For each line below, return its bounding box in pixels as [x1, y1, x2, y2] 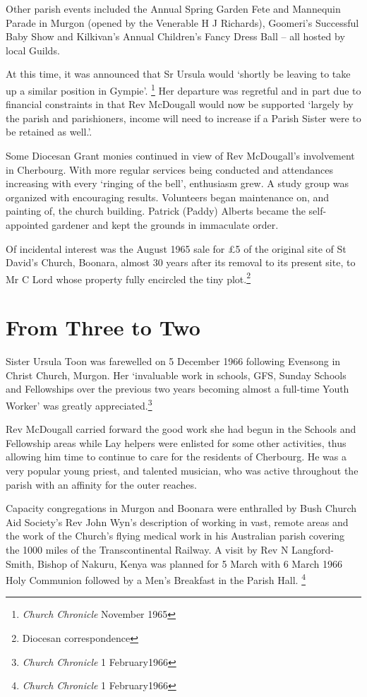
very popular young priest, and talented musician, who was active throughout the [6, 463, 359, 477]
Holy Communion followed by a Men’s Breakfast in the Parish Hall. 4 [6, 571, 306, 587]
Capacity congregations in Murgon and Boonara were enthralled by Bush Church [6, 501, 357, 516]
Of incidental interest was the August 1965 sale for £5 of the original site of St [6, 241, 347, 256]
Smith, [6, 556, 35, 571]
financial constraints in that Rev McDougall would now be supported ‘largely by [6, 97, 354, 112]
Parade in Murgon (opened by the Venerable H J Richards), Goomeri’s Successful [6, 15, 359, 30]
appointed [6, 217, 49, 232]
